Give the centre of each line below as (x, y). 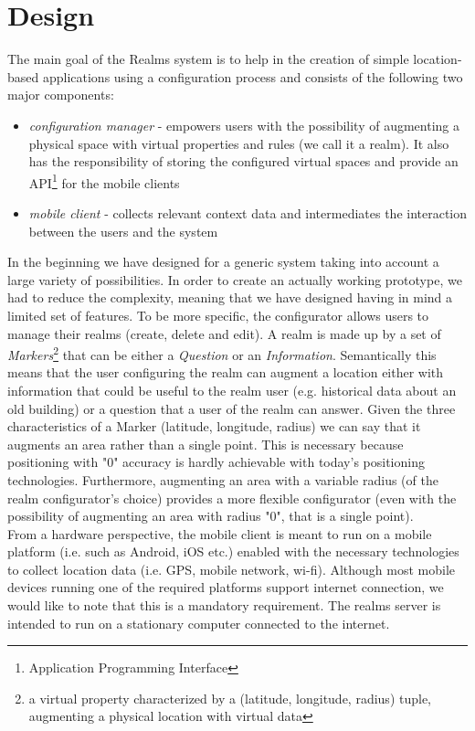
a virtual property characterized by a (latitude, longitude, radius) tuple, (230, 698)
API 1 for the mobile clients (104, 181)
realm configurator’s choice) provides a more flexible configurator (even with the (232, 498)
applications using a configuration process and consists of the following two (253, 76)
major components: (61, 95)
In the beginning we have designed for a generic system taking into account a (223, 262)
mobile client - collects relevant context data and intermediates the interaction (248, 212)
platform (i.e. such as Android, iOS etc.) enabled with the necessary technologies (233, 551)
